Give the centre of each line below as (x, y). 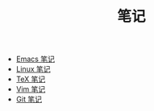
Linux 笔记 (33, 69)
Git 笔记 (29, 99)
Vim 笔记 (31, 89)
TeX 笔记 (31, 79)
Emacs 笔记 (35, 59)
